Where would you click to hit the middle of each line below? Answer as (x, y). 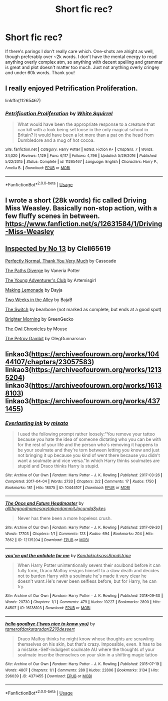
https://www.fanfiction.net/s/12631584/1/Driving (84, 224)
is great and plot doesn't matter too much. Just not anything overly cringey (82, 67)
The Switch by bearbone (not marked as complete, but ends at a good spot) (83, 309)
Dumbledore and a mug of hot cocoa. (56, 140)
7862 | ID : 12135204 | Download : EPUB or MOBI (47, 540)
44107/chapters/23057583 (48, 362)
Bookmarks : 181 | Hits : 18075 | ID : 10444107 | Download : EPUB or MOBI (68, 488)
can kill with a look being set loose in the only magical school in (83, 130)
